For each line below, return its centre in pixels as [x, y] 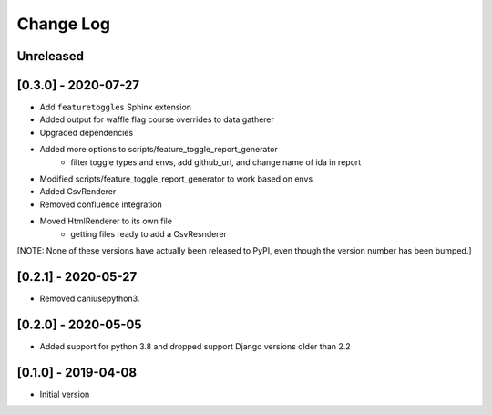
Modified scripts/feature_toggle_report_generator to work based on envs [176, 179]
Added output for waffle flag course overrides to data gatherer [157, 119]
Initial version [65, 394]
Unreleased [51, 56]
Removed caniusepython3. [90, 298]
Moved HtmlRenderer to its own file [106, 221]
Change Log [64, 24]
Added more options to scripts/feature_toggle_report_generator [159, 150]
